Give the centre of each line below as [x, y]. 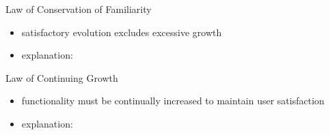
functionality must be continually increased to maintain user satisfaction [173, 101]
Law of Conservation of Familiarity [79, 9]
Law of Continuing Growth [62, 77]
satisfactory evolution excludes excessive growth [122, 32]
